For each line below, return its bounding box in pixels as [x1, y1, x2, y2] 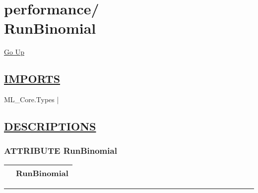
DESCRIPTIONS [4, 119, 96, 134]
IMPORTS [4, 71, 61, 86]
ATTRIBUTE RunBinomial [4, 144, 117, 157]
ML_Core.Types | [4, 94, 59, 105]
